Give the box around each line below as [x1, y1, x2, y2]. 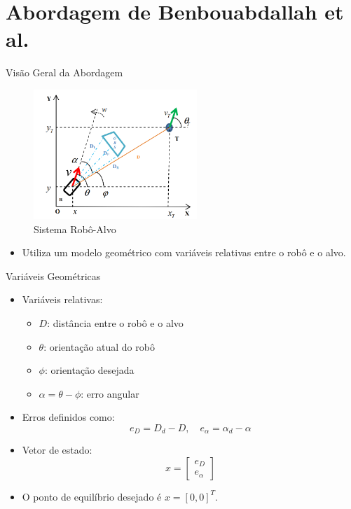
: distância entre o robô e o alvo [47, 315, 184, 330]
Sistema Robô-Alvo [34, 221, 116, 236]
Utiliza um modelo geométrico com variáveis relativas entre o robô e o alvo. [22, 245, 346, 260]
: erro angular [81, 386, 139, 400]
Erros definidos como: [22, 410, 115, 424]
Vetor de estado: [22, 442, 92, 457]
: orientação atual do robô [43, 339, 155, 354]
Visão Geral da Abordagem [6, 65, 123, 80]
